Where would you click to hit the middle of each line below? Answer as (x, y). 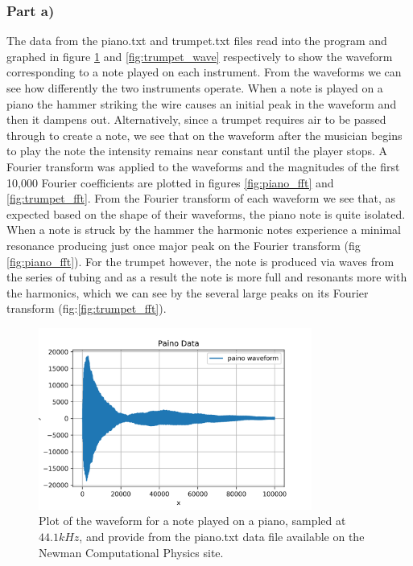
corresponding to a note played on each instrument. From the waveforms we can (204, 72)
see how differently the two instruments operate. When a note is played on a (195, 88)
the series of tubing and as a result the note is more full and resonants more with (207, 277)
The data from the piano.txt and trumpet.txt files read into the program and (197, 41)
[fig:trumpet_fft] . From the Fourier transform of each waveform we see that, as (201, 198)
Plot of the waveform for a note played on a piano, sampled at (192, 521)
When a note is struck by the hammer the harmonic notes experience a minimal (204, 230)
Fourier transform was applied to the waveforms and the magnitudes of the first (203, 166)
